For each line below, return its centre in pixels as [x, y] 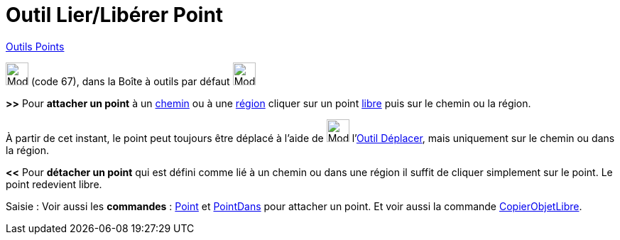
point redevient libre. [54, 184]
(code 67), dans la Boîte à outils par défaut [130, 81]
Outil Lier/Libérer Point [115, 15]
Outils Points [35, 46]
